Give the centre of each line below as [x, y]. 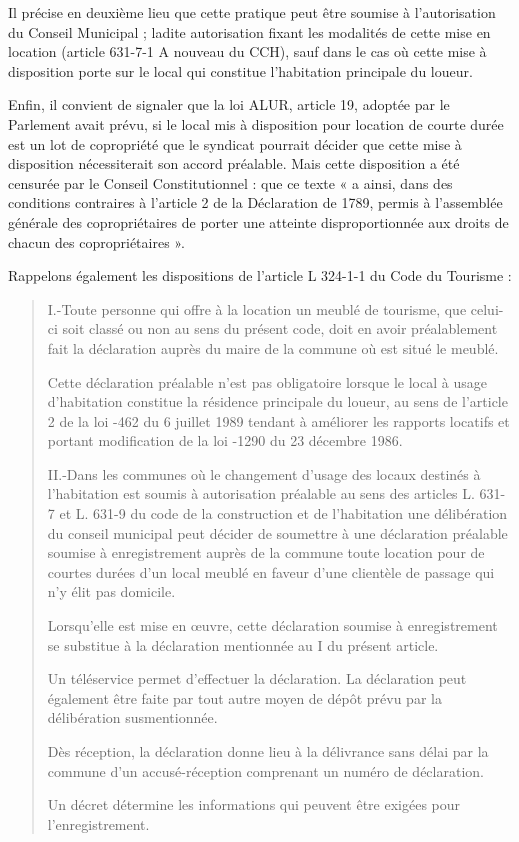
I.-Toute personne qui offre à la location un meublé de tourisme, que [257, 308]
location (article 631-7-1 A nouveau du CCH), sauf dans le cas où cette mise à [247, 51]
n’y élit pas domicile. [111, 591]
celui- [487, 308]
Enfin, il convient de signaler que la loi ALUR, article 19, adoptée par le [229, 104]
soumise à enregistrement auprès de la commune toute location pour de [266, 552]
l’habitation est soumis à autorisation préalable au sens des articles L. [261, 493]
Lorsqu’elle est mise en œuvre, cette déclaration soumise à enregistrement [272, 625]
